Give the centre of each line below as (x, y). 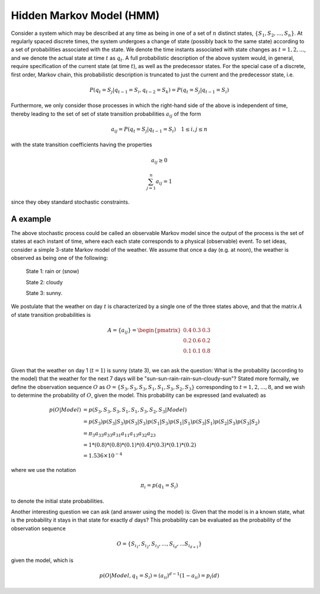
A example (31, 219)
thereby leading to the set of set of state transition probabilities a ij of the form (106, 114)
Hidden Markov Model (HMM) (85, 15)
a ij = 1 (164, 182)
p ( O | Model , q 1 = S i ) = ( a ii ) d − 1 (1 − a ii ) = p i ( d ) (159, 576)
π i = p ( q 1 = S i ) (159, 486)
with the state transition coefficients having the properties (81, 145)
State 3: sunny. (44, 293)
